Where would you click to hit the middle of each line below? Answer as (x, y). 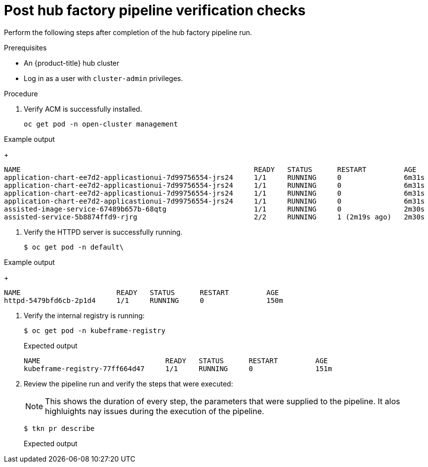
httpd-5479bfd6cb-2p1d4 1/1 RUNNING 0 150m (144, 300)
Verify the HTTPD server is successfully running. (103, 232)
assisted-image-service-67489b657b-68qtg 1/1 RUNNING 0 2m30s (214, 209)
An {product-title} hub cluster (72, 63)
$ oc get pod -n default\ (74, 247)
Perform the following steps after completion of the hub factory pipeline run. (128, 32)
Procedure (21, 93)
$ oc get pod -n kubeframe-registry (95, 330)
